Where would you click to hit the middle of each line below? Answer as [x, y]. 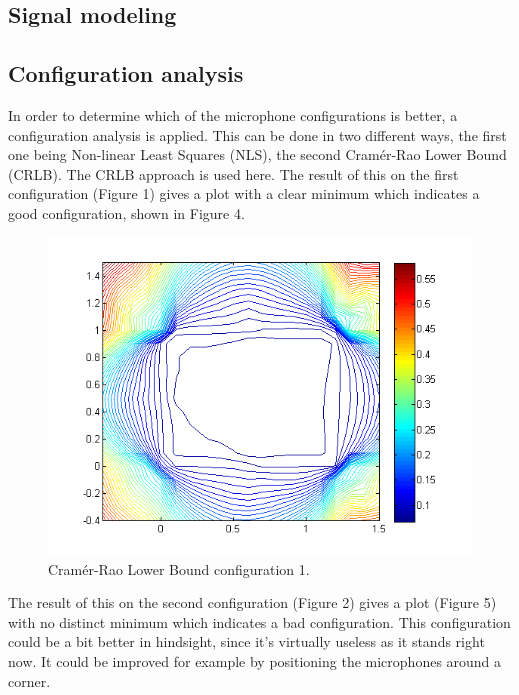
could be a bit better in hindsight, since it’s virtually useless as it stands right [246, 641]
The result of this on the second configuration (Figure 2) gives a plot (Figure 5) [252, 602]
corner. [29, 680]
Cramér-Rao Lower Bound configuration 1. [179, 568]
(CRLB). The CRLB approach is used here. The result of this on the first [233, 173]
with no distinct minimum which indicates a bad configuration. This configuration [259, 621]
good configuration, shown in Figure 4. [126, 212]
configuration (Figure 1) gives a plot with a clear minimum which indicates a [244, 193]
